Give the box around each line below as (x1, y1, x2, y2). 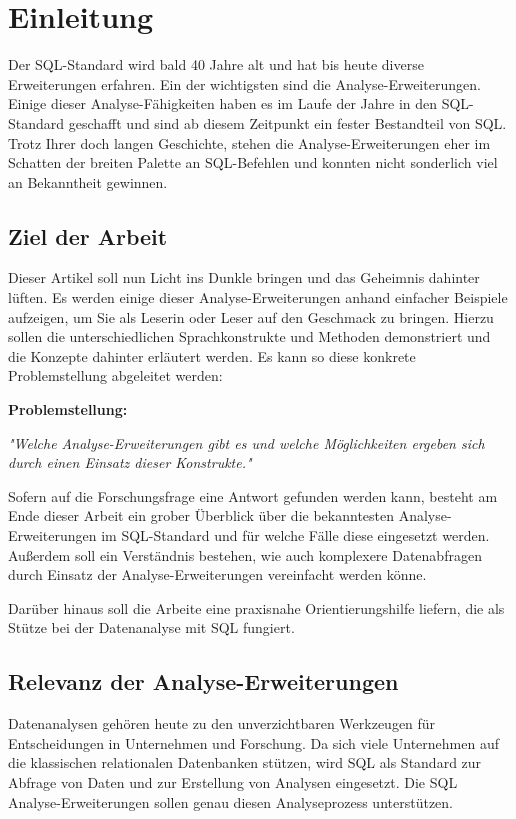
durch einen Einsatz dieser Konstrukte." (8, 452, 252, 473)
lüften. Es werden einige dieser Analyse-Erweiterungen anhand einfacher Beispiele (8, 287, 508, 308)
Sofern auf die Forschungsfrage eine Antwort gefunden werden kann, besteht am (8, 485, 498, 506)
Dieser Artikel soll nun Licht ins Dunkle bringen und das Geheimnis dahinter (8, 267, 480, 288)
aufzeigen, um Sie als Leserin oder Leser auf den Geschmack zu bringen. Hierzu (8, 306, 494, 327)
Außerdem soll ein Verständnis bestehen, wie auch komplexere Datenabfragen (8, 544, 482, 565)
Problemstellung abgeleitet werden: (8, 365, 223, 386)
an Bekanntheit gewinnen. (8, 171, 168, 192)
